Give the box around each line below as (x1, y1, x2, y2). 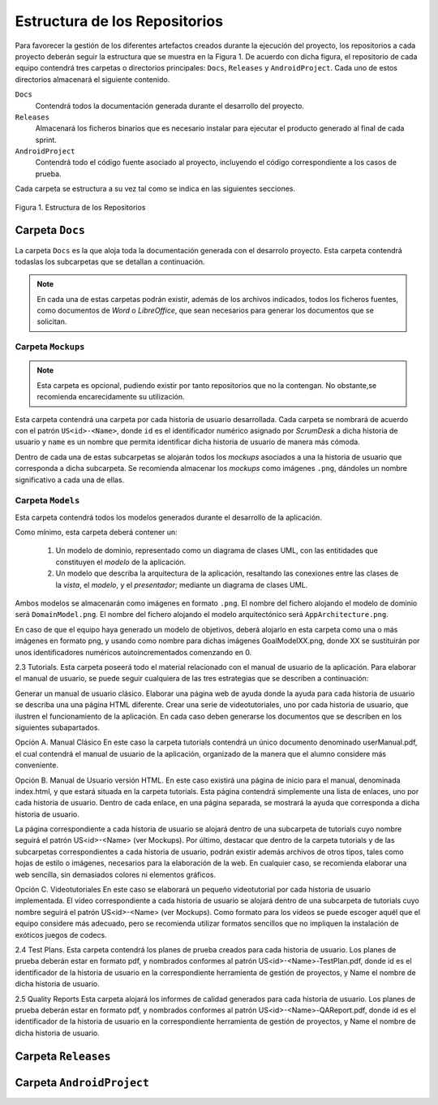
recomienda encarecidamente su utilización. (36, 392, 186, 402)
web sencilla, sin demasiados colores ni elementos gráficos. (15, 870, 217, 879)
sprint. (35, 135, 57, 145)
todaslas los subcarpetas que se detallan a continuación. (15, 257, 206, 266)
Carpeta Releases (15, 1049, 111, 1063)
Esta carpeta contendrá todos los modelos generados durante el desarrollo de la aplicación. (15, 512, 322, 522)
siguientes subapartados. (15, 723, 101, 732)
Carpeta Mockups (15, 341, 85, 352)
